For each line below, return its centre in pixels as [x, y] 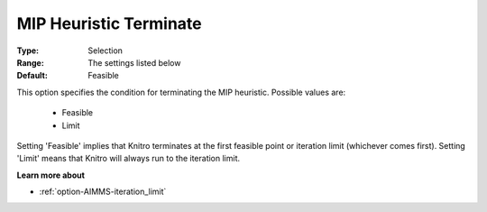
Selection [106, 51]
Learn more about [51, 175]
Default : [32, 76]
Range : [30, 62]
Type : [28, 51]
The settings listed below [134, 62]
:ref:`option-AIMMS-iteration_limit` [103, 192]
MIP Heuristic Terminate [109, 23]
